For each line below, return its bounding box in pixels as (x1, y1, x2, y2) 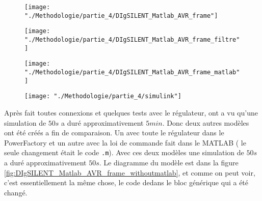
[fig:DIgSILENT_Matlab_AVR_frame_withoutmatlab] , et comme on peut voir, (4, 167, 255, 178)
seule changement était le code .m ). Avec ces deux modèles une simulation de (4, 147, 244, 158)
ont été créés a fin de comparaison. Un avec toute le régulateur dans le (4, 127, 224, 138)
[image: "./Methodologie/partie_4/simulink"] (24, 93, 181, 100)
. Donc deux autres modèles (162, 117, 249, 128)
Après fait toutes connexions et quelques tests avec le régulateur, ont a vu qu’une (4, 107, 258, 118)
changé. (4, 187, 28, 197)
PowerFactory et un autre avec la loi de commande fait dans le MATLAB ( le (4, 137, 246, 148)
